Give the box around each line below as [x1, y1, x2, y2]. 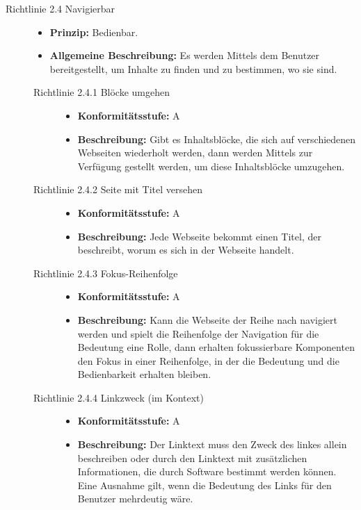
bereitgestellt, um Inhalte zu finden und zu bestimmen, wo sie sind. [49, 61, 337, 76]
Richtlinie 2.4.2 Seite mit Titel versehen [33, 182, 202, 197]
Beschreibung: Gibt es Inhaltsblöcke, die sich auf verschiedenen [77, 131, 356, 146]
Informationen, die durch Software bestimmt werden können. [77, 464, 337, 479]
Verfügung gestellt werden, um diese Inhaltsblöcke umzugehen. [77, 158, 345, 173]
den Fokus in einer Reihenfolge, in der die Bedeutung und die [77, 353, 339, 368]
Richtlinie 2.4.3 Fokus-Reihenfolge [33, 265, 178, 280]
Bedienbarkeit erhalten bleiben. [77, 367, 211, 381]
